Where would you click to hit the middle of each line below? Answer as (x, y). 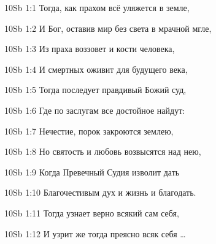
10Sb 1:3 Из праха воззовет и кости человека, (90, 49)
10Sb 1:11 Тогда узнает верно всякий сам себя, (92, 213)
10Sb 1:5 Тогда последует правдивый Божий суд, (95, 90)
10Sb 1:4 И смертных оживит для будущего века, (96, 69)
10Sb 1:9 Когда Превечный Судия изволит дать (92, 172)
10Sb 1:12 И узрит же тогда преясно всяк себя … (95, 233)
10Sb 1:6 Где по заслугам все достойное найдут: (95, 110)
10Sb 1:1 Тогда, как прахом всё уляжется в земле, (97, 7)
